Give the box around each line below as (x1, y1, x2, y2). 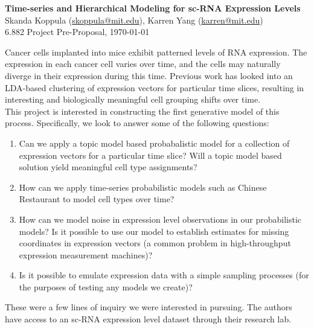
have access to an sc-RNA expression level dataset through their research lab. (5, 313, 292, 325)
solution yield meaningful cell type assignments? (19, 161, 197, 173)
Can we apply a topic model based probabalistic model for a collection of (19, 136, 290, 149)
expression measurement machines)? (19, 248, 153, 261)
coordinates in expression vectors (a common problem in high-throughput (19, 237, 291, 249)
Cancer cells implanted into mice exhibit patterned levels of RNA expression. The (5, 45, 307, 58)
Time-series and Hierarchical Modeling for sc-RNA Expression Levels (5, 2, 301, 14)
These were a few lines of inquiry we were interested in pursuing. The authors (5, 301, 292, 313)
